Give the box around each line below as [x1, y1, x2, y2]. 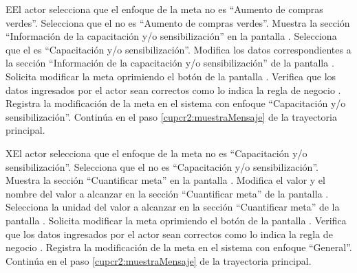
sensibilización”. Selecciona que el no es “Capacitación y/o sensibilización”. [6, 159, 318, 174]
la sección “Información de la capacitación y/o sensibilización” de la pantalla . [6, 56, 334, 70]
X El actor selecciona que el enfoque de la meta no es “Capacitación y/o [6, 145, 307, 160]
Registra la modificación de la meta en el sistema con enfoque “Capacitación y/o [6, 96, 346, 110]
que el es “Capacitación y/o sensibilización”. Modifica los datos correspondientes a [6, 42, 351, 56]
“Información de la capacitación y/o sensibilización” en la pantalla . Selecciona [6, 29, 337, 43]
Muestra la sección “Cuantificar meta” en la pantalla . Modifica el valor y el [6, 173, 325, 187]
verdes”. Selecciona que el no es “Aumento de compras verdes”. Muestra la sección [6, 15, 350, 29]
